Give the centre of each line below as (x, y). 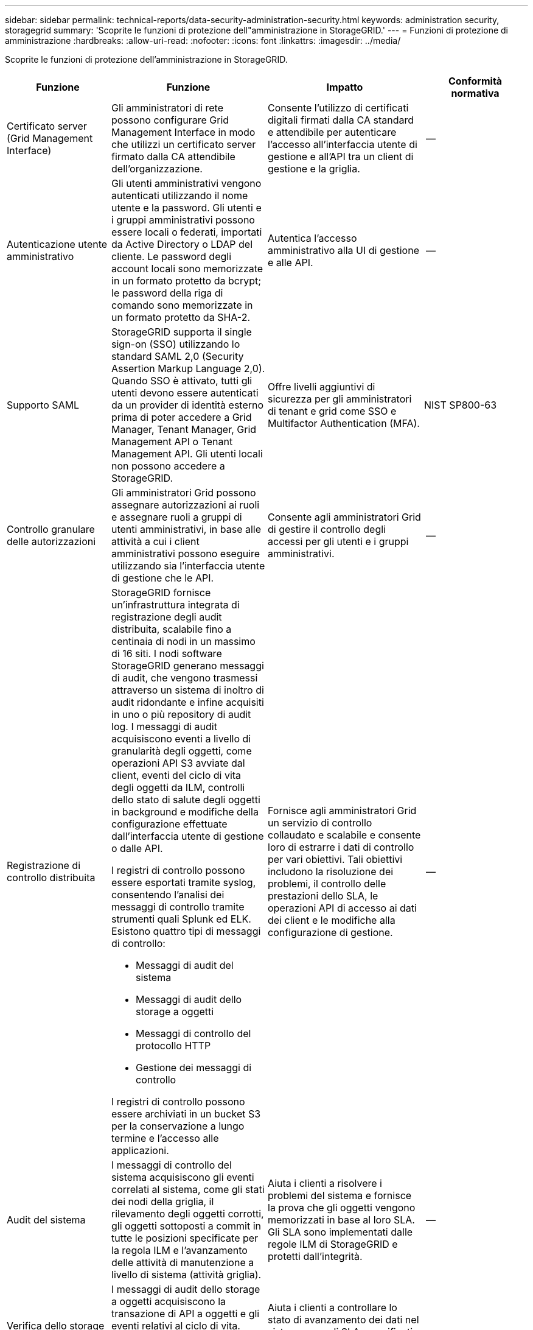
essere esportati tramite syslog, (184, 882)
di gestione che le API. (163, 578)
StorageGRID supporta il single (182, 332)
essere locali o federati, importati (187, 232)
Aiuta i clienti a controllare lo (333, 1307)
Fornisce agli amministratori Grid (342, 811)
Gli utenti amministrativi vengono (186, 183)
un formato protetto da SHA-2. (181, 317)
